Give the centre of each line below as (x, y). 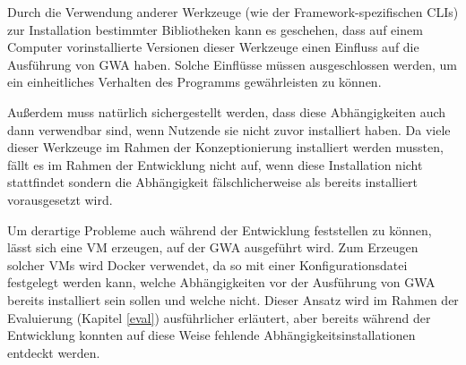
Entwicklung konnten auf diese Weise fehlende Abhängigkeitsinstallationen (211, 335)
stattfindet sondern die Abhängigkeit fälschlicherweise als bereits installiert (213, 182)
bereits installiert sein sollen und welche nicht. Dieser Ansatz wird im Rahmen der (233, 299)
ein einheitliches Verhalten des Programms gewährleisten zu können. (194, 82)
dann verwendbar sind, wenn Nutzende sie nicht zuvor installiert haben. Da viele (229, 129)
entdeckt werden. (54, 352)
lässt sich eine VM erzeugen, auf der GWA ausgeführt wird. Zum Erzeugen (213, 247)
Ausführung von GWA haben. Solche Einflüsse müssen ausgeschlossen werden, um (232, 64)
